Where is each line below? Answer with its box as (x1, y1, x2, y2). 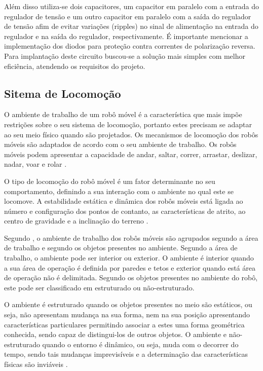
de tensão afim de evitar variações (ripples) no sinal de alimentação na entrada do (4, 21, 258, 31)
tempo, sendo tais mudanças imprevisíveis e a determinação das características (4, 349, 248, 359)
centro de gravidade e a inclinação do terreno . (4, 215, 148, 226)
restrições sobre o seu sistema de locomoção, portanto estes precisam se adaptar (4, 119, 252, 129)
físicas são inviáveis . (4, 359, 68, 369)
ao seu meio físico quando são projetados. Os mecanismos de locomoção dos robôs (4, 129, 258, 139)
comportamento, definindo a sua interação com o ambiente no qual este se (4, 185, 234, 196)
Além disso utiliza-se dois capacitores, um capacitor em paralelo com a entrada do (4, 1, 259, 11)
